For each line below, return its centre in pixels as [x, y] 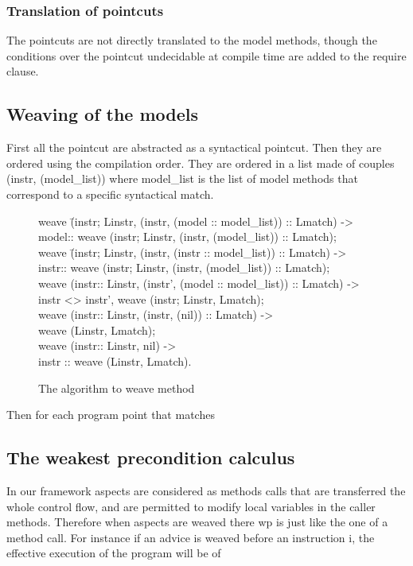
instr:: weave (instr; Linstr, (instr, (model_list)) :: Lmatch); [184, 267]
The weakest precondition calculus [151, 457]
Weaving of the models [103, 114]
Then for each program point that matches [111, 415]
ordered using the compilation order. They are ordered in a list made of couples [201, 163]
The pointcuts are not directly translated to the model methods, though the [192, 40]
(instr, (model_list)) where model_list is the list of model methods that [182, 178]
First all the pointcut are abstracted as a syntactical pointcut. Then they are [194, 147]
